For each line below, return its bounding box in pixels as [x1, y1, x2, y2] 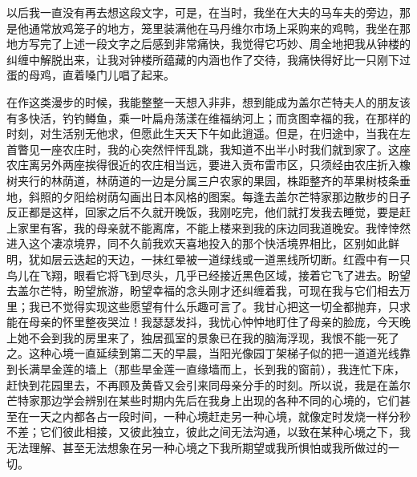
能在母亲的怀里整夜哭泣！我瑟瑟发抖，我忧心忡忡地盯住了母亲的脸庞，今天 [6, 313, 399, 330]
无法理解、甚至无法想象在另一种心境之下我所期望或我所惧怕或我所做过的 [6, 439, 388, 456]
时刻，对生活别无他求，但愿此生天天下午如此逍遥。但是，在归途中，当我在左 [6, 125, 411, 142]
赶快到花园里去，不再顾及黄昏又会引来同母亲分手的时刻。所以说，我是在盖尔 [6, 376, 411, 393]
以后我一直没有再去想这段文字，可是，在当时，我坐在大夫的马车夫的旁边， [6, 4, 399, 20]
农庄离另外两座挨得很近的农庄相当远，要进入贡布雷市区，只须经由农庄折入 [6, 156, 399, 173]
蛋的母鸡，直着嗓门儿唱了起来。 [6, 67, 175, 83]
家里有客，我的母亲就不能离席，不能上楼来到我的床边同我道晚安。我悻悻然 [17, 219, 411, 236]
